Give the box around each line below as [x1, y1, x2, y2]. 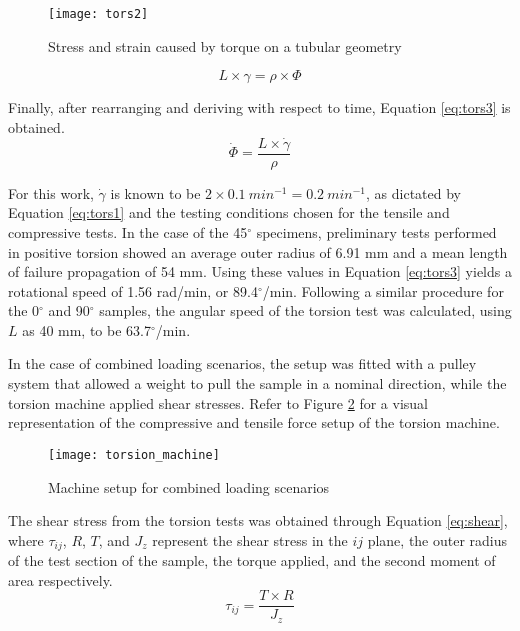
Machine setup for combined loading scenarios [48, 476, 330, 497]
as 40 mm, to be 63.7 [22, 319, 151, 340]
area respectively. [8, 569, 113, 590]
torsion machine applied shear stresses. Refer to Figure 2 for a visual [8, 392, 428, 413]
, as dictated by [366, 182, 461, 203]
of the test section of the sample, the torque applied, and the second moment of [8, 550, 496, 571]
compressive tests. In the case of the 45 [8, 221, 248, 242]
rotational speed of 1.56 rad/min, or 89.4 [8, 280, 258, 301]
